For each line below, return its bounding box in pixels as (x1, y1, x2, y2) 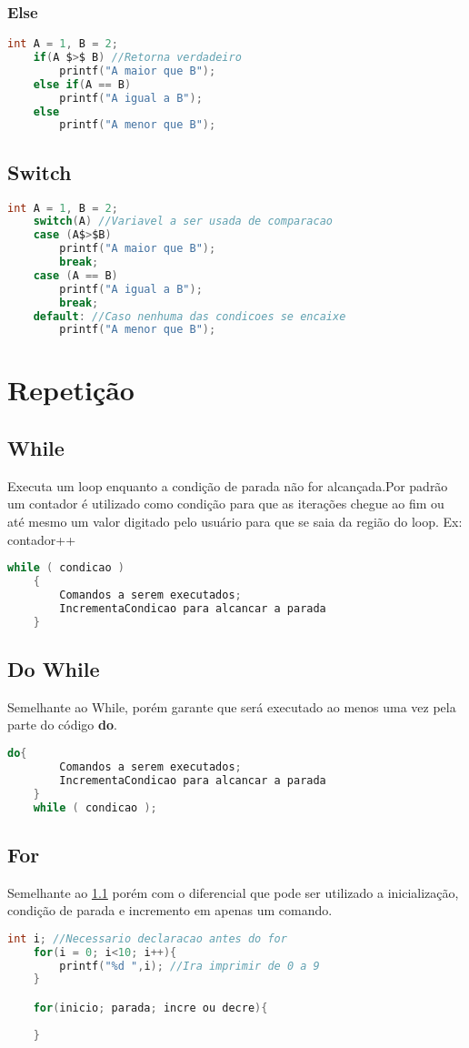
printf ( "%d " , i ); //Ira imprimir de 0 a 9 (59, 959, 320, 972)
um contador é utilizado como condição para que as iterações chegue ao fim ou (7, 494, 444, 513)
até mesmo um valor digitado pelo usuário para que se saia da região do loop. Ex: (7, 512, 463, 531)
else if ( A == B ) (33, 77, 132, 91)
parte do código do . (7, 715, 117, 734)
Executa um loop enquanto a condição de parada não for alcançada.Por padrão (7, 476, 448, 495)
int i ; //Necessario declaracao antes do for (7, 932, 287, 945)
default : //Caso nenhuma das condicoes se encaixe (33, 309, 346, 323)
